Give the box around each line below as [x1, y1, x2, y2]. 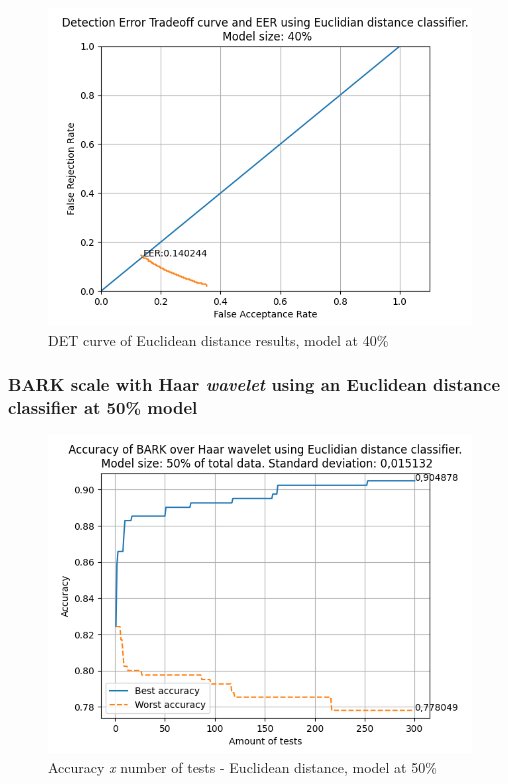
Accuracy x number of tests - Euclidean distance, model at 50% [48, 756, 437, 777]
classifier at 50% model [8, 395, 198, 420]
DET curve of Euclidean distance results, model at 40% [48, 329, 389, 350]
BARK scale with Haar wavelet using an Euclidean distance [8, 372, 501, 397]
